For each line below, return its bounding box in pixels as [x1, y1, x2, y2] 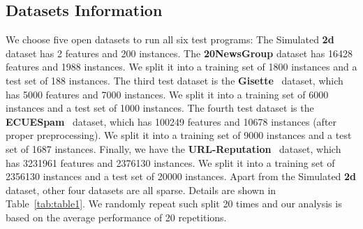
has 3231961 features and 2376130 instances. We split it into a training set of [6, 155, 335, 170]
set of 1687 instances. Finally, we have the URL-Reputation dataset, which [6, 141, 341, 156]
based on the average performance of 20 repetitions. [6, 209, 227, 224]
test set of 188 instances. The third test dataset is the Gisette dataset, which [6, 73, 343, 87]
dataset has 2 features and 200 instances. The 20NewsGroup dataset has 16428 [6, 45, 353, 60]
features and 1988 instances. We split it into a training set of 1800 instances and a [6, 59, 357, 74]
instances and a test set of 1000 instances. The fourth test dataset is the [6, 101, 314, 115]
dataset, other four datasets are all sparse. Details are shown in [6, 182, 276, 197]
